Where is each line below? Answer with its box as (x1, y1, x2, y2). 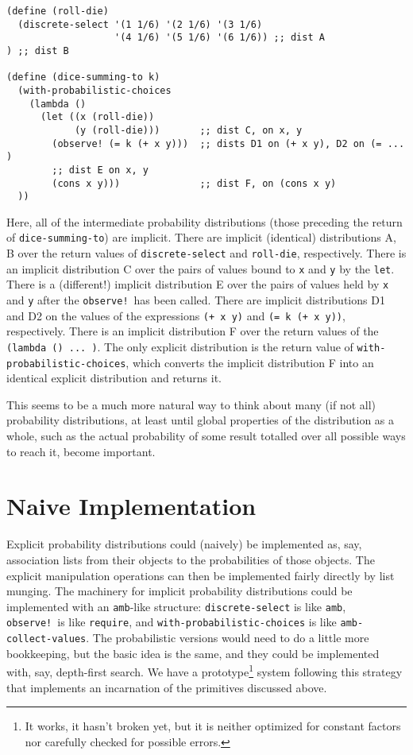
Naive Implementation (6, 490, 257, 522)
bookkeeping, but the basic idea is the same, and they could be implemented (6, 645, 380, 661)
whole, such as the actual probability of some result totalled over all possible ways (6, 428, 406, 444)
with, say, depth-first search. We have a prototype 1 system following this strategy (6, 661, 403, 679)
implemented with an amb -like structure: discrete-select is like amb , (6, 598, 346, 614)
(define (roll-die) (6, 6, 109, 17)
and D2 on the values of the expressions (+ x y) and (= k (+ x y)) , (6, 307, 345, 323)
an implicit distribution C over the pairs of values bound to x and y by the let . (6, 260, 395, 277)
